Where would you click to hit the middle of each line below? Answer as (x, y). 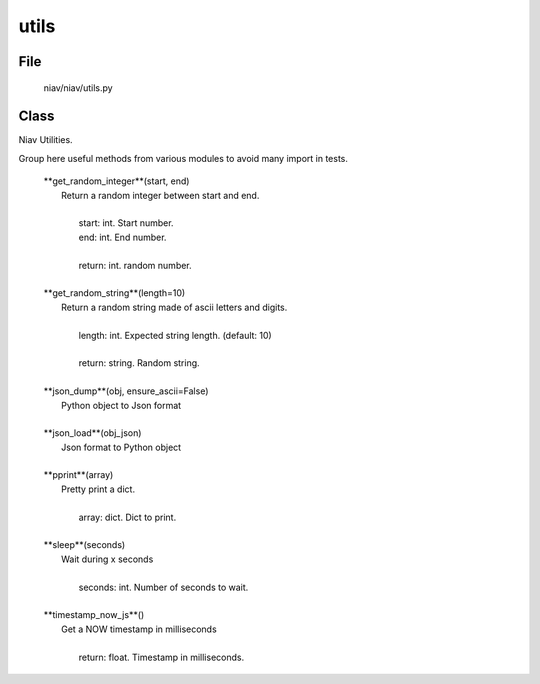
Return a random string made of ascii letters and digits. (174, 307)
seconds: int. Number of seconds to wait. (163, 587)
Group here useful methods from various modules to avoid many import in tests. (183, 158)
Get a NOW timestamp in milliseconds (139, 629)
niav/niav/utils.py (78, 87)
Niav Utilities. (46, 140)
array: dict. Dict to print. (127, 517)
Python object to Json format (121, 405)
